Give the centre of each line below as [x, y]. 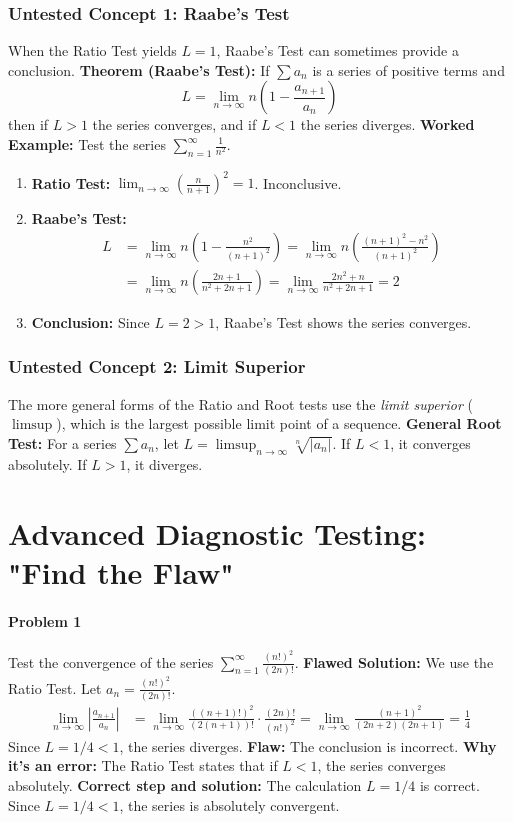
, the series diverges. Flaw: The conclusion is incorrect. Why [308, 745]
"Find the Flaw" [121, 571]
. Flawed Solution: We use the [394, 661]
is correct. [449, 785]
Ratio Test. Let [55, 687]
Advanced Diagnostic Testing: [217, 532]
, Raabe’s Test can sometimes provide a [337, 50]
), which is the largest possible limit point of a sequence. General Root [279, 423]
